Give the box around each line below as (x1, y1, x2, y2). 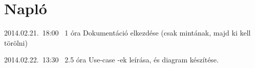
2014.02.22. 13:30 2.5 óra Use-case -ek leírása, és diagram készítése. (4, 54, 219, 65)
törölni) (4, 37, 28, 48)
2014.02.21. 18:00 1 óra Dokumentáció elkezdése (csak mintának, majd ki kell (4, 27, 251, 38)
